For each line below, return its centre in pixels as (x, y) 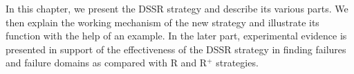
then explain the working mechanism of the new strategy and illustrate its (162, 22)
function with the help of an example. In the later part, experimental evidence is (176, 36)
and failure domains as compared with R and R (106, 63)
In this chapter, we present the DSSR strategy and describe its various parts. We (177, 8)
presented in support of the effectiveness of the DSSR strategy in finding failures (176, 49)
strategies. (237, 63)
